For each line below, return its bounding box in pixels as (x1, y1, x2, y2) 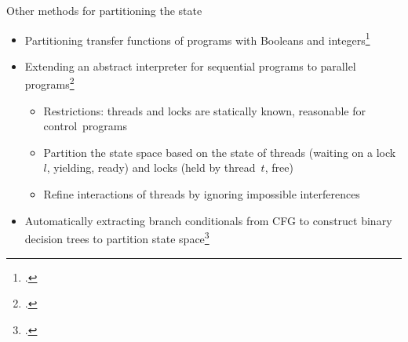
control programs (43, 118, 127, 134)
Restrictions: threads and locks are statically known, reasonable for (43, 102, 366, 118)
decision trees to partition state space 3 (24, 228, 209, 246)
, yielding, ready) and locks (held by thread (46, 159, 256, 176)
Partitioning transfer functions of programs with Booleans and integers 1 (24, 29, 370, 48)
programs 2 (24, 74, 75, 93)
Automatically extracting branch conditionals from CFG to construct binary (24, 212, 392, 228)
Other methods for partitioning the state (6, 2, 202, 18)
